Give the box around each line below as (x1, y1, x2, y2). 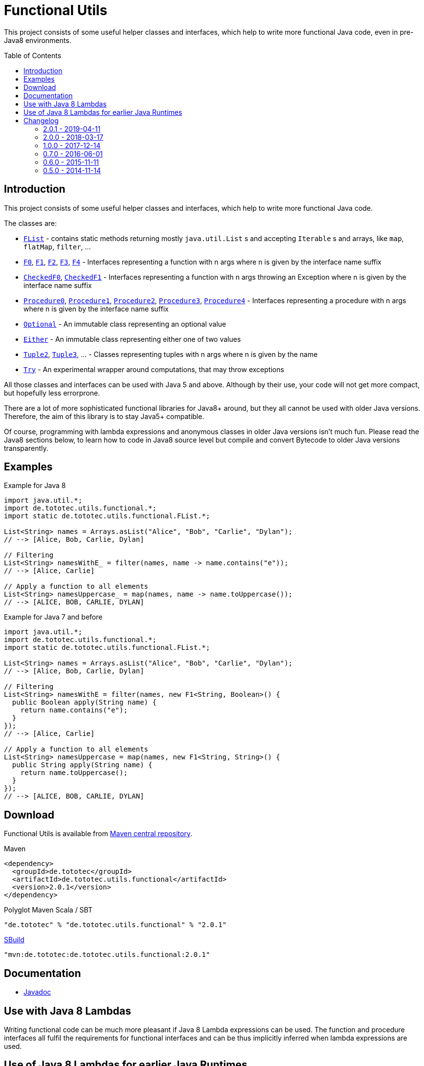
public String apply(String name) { (12, 761, 153, 769)
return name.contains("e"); (20, 706, 128, 714)
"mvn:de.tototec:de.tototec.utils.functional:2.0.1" (4, 951, 210, 959)
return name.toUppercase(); (20, 769, 128, 777)
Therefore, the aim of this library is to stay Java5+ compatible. (4, 412, 204, 421)
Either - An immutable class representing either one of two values (23, 334, 241, 343)
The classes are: (4, 219, 57, 227)
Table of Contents (4, 51, 62, 60)
